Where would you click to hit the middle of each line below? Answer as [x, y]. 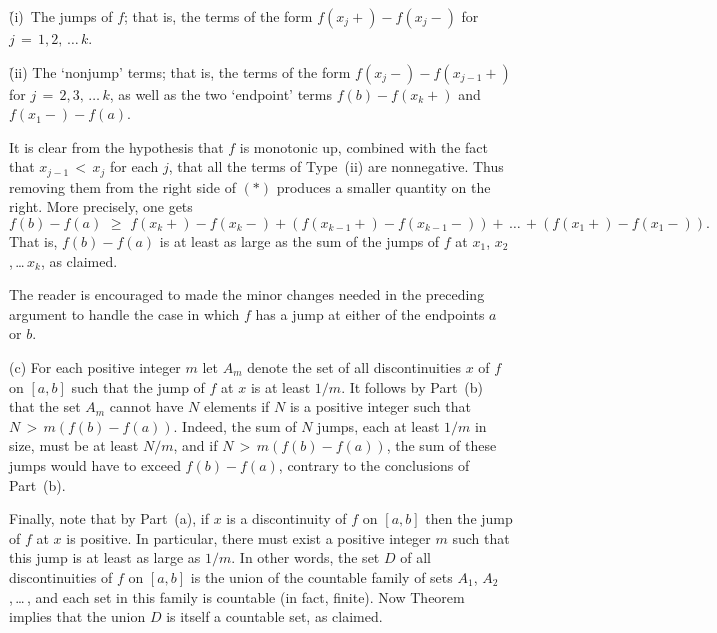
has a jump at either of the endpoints [370, 313]
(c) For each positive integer [95, 366]
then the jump [469, 518]
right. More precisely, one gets [101, 206]
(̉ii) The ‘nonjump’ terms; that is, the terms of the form [180, 71]
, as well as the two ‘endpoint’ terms [220, 93]
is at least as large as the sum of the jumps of [299, 241]
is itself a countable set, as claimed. [274, 616]
